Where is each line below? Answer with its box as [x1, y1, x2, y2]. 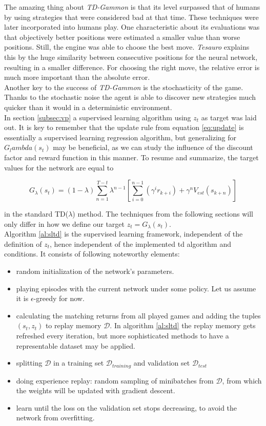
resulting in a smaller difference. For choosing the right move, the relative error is [4, 61, 260, 72]
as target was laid [201, 112, 257, 122]
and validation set [133, 357, 190, 368]
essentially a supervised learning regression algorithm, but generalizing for [4, 132, 237, 142]
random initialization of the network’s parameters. [16, 266, 174, 276]
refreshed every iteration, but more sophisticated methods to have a [16, 330, 229, 341]
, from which [222, 375, 262, 386]
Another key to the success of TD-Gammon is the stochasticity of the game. [4, 81, 243, 92]
